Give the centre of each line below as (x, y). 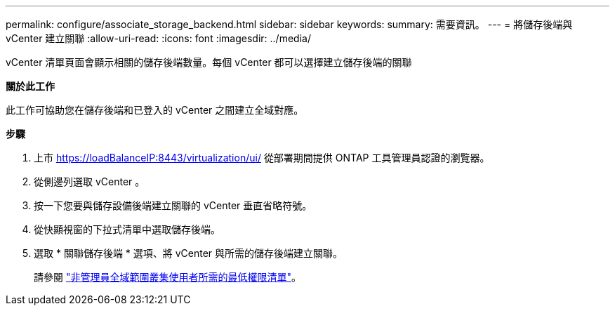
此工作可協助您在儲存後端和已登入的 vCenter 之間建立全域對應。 (155, 110)
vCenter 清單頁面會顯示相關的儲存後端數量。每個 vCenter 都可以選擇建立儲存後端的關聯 (209, 62)
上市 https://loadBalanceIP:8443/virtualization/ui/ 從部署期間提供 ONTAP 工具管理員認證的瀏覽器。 (262, 158)
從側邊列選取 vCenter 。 (90, 181)
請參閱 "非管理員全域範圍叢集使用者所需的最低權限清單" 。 (167, 277)
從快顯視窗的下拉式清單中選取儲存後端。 (127, 229)
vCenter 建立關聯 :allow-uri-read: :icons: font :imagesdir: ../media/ (158, 38)
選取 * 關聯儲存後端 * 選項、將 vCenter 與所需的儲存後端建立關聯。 (189, 253)
